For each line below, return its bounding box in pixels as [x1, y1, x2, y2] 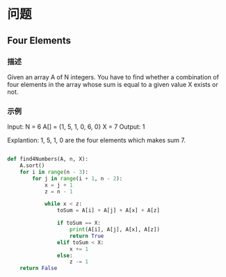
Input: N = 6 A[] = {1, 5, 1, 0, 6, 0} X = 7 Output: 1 [7, 122, 145, 131]
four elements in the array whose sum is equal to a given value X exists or [7, 80, 219, 88]
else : [56, 252, 73, 259]
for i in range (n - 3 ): [19, 168, 89, 175]
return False [19, 265, 58, 272]
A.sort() [19, 162, 45, 169]
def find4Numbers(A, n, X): [7, 156, 89, 163]
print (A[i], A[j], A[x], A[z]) [69, 226, 160, 233]
